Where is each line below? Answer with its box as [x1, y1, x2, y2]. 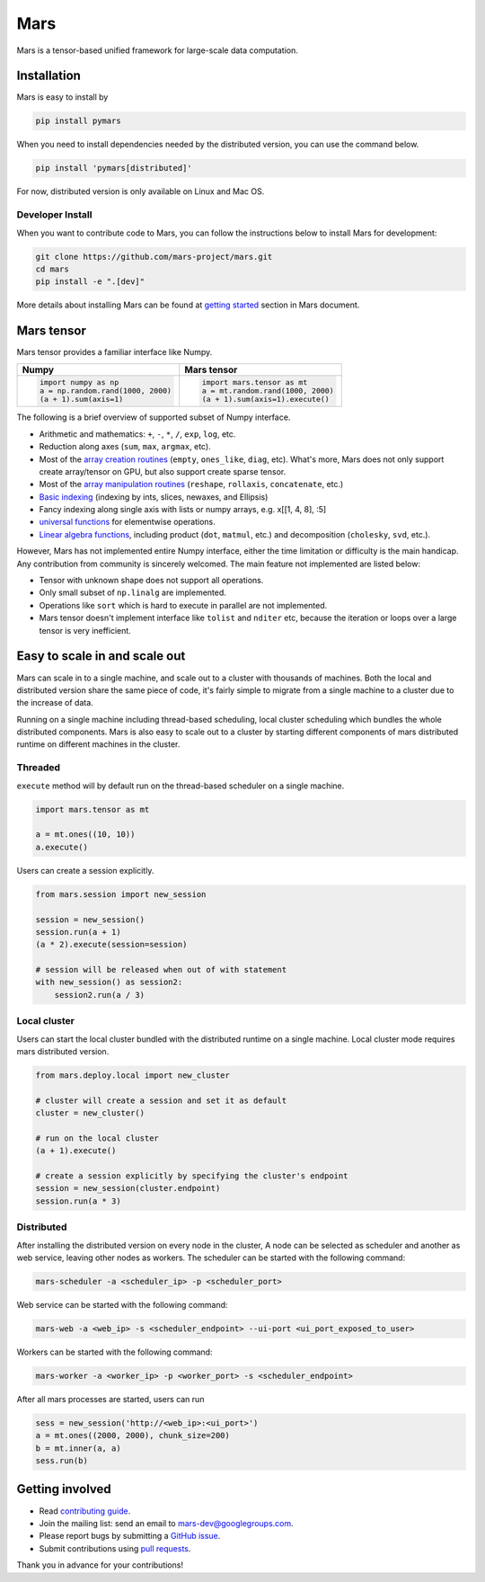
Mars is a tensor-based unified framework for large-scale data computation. [16, 45, 298, 56]
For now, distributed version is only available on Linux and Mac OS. [16, 186, 265, 197]
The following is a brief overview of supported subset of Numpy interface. [16, 412, 291, 422]
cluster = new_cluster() [35, 1108, 145, 1118]
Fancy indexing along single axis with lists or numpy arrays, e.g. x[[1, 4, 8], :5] [39, 504, 327, 515]
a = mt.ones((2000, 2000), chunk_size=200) [35, 1430, 231, 1441]
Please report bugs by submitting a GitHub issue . [39, 1531, 221, 1542]
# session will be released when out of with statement [35, 964, 287, 975]
